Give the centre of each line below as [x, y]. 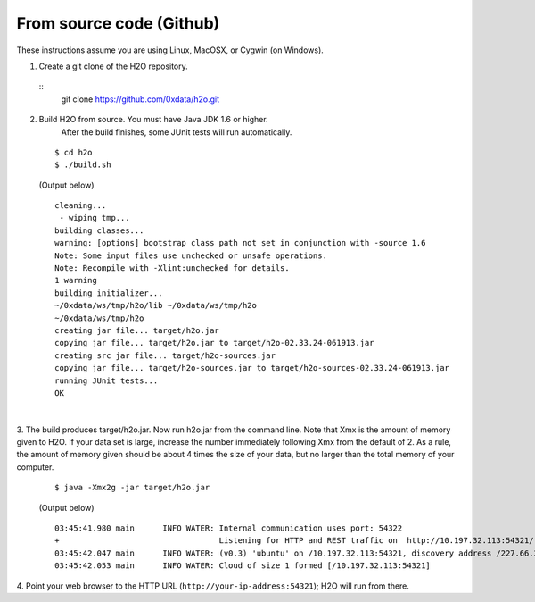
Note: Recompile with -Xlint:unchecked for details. [172, 268]
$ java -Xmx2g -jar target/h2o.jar [132, 488]
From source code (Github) [118, 23]
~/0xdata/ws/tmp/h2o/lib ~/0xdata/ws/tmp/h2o [156, 305]
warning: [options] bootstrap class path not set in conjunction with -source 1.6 [240, 243]
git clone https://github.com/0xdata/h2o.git [140, 99]
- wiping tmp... [95, 218]
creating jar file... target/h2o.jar [137, 330]
